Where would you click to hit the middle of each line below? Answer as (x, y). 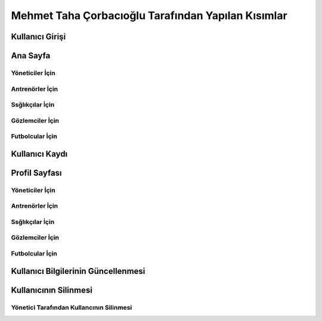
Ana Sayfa (31, 56)
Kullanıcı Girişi (38, 37)
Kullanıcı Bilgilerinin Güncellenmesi (78, 271)
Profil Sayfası (36, 173)
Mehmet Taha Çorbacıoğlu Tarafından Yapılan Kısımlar (149, 15)
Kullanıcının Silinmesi (52, 290)
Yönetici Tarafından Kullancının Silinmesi (72, 307)
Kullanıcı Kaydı (39, 154)
